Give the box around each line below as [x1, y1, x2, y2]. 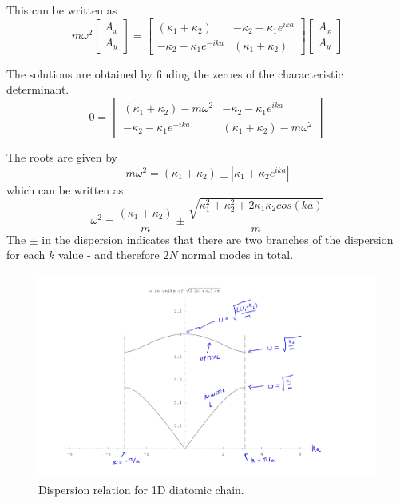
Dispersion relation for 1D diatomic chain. [38, 481, 244, 497]
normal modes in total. [181, 246, 294, 263]
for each [6, 246, 46, 263]
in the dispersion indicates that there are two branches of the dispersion [42, 230, 394, 247]
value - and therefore [57, 246, 160, 263]
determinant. [6, 81, 69, 98]
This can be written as [6, 2, 117, 18]
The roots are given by [6, 149, 117, 165]
